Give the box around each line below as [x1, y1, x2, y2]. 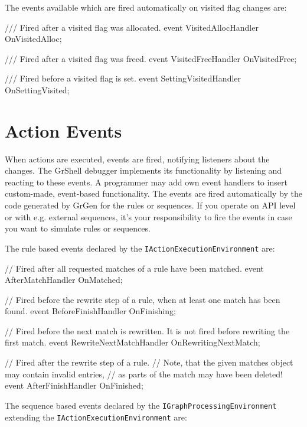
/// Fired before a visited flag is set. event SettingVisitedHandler [5, 72, 241, 84]
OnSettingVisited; [5, 83, 70, 96]
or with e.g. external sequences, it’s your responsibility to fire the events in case [5, 210, 292, 223]
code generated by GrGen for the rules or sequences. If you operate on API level [5, 199, 296, 211]
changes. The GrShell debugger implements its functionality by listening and [5, 164, 282, 177]
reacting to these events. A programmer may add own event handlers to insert [5, 175, 288, 188]
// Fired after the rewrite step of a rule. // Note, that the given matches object [5, 356, 293, 369]
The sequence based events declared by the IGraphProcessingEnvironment [5, 399, 277, 411]
